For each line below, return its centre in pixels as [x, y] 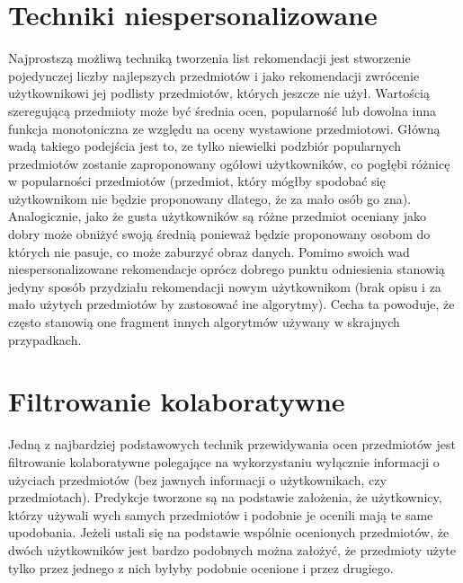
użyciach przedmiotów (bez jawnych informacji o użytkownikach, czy [197, 479]
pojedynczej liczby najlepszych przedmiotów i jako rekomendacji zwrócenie [214, 75]
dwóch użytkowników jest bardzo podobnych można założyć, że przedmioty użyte [232, 549]
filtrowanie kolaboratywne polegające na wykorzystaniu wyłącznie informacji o [224, 461]
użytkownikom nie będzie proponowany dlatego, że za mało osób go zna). [210, 198]
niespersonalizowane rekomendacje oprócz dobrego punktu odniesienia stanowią [227, 269]
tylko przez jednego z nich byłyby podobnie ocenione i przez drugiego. [201, 567]
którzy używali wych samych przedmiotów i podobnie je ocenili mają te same [221, 514]
